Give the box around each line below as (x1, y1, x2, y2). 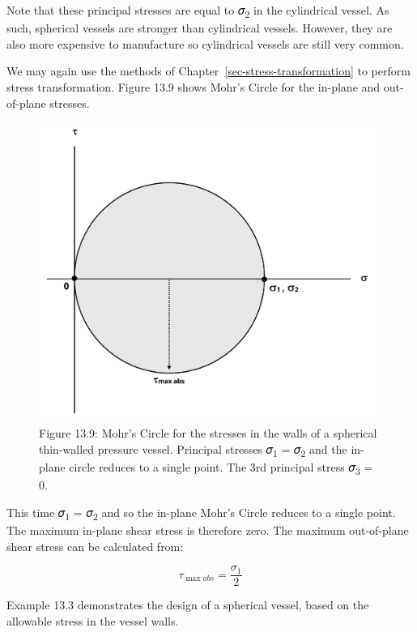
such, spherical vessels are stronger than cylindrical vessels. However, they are (6, 19, 393, 36)
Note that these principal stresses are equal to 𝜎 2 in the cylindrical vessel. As (6, 2, 389, 20)
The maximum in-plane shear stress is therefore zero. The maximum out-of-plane (6, 522, 409, 539)
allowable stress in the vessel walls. (6, 612, 179, 629)
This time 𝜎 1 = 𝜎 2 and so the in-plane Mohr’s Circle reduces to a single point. (6, 503, 396, 523)
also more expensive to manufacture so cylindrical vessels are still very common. (6, 35, 404, 52)
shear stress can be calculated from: (6, 537, 184, 554)
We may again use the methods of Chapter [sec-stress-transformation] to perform (6, 62, 411, 79)
